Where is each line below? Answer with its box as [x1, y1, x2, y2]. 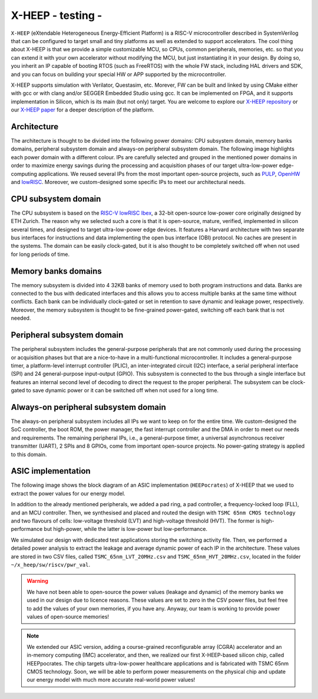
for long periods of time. [11, 251, 70, 258]
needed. [11, 314, 31, 321]
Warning [26, 577, 48, 585]
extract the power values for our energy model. [11, 490, 126, 497]
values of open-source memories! [26, 613, 109, 620]
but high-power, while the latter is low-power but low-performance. [44, 526, 208, 533]
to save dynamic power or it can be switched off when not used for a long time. [26, 387, 219, 394]
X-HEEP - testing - [11, 9, 102, 22]
